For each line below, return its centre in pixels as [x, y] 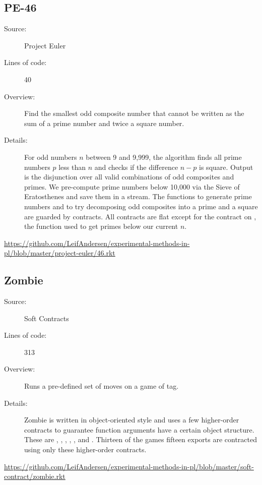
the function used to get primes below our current [101, 226]
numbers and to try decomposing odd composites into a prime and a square [141, 206]
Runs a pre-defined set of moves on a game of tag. [102, 386]
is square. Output [226, 167]
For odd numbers [51, 157]
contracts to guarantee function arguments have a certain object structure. [139, 429]
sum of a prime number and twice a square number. [104, 123]
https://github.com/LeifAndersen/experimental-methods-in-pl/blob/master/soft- [129, 466]
